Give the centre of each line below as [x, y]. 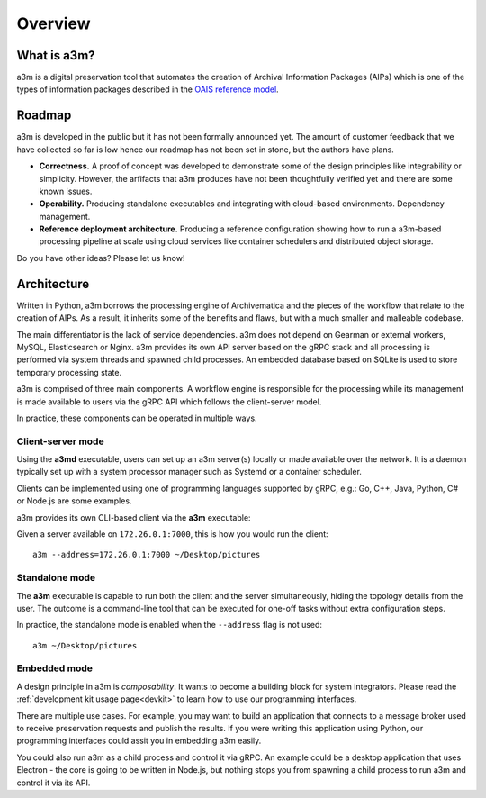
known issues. [66, 191]
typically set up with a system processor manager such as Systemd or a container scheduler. [189, 472]
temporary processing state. [69, 372]
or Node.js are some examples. [74, 501]
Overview [54, 23]
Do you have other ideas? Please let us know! [101, 258]
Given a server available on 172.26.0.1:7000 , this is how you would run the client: [172, 534]
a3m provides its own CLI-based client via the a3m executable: [134, 517]
